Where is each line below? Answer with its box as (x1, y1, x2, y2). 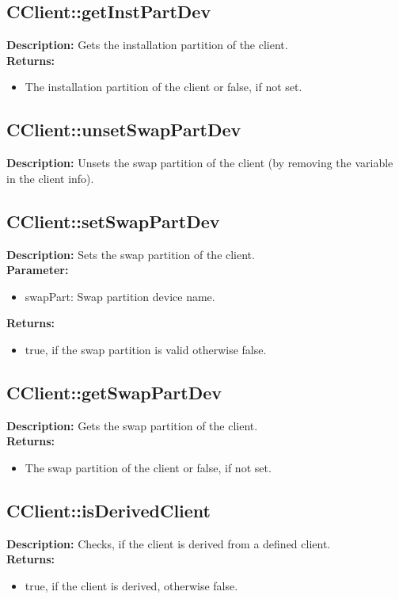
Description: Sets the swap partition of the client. (6, 246, 255, 262)
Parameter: (6, 261, 69, 278)
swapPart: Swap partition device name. (25, 288, 215, 304)
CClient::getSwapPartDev (6, 380, 222, 404)
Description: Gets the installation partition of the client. (6, 36, 288, 53)
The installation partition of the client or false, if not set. (25, 78, 302, 95)
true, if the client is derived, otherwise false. (25, 577, 238, 593)
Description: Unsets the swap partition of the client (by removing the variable (6, 155, 393, 171)
